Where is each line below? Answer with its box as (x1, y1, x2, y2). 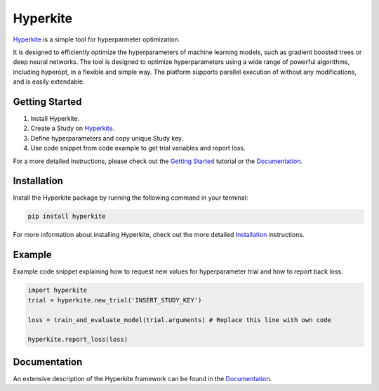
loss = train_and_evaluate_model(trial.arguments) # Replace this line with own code (27, 316, 331, 323)
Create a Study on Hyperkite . (30, 124, 115, 133)
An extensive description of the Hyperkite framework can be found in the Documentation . (13, 374, 272, 383)
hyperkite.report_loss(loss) (27, 335, 128, 344)
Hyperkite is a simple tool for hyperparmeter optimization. (13, 35, 180, 44)
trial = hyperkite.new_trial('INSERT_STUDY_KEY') (27, 296, 202, 304)
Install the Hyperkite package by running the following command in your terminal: (13, 193, 248, 202)
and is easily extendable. (13, 77, 85, 86)
